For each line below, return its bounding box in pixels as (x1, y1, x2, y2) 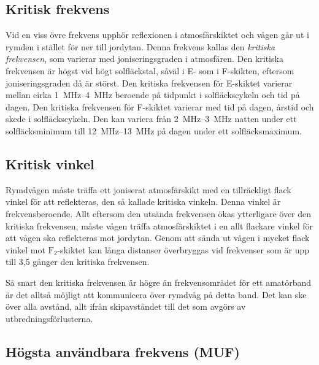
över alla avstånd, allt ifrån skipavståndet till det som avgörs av (6, 300, 246, 313)
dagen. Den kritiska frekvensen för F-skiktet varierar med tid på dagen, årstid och (6, 100, 314, 113)
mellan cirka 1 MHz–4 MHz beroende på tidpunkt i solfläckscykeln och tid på (6, 88, 300, 101)
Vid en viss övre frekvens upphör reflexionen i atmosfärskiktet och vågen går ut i (6, 28, 309, 41)
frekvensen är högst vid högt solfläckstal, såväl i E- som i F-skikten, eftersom (6, 64, 294, 77)
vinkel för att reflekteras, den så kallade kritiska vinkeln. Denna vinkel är (6, 195, 281, 208)
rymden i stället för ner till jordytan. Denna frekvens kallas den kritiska (6, 40, 275, 53)
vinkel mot (6, 243, 45, 256)
